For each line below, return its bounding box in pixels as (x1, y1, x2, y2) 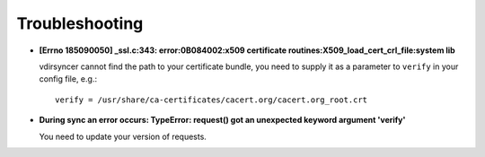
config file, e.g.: (39, 74, 98, 84)
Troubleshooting (16, 13, 144, 33)
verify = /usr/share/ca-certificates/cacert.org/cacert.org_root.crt (55, 94, 368, 105)
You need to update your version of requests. (39, 131, 207, 142)
